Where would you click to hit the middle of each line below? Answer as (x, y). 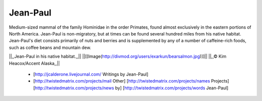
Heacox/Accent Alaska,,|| (34, 63)
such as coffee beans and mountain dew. (50, 47)
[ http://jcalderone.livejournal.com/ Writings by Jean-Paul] (91, 74)
